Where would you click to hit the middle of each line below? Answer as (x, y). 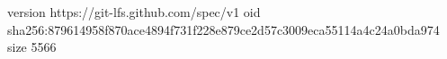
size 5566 (32, 47)
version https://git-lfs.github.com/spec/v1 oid (134, 12)
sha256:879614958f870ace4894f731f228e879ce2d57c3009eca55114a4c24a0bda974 (223, 29)
